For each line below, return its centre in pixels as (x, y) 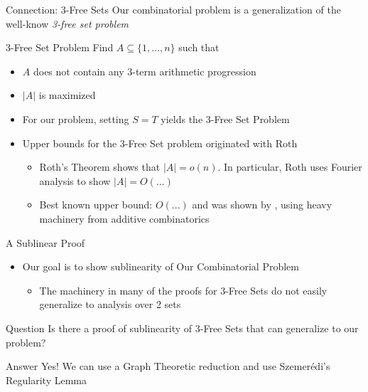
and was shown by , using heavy (262, 205)
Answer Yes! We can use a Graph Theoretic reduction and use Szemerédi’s (168, 366)
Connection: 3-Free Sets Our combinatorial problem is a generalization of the (173, 9)
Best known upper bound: (96, 205)
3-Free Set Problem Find (60, 47)
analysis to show (75, 180)
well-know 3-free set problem (67, 23)
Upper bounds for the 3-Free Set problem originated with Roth (160, 143)
